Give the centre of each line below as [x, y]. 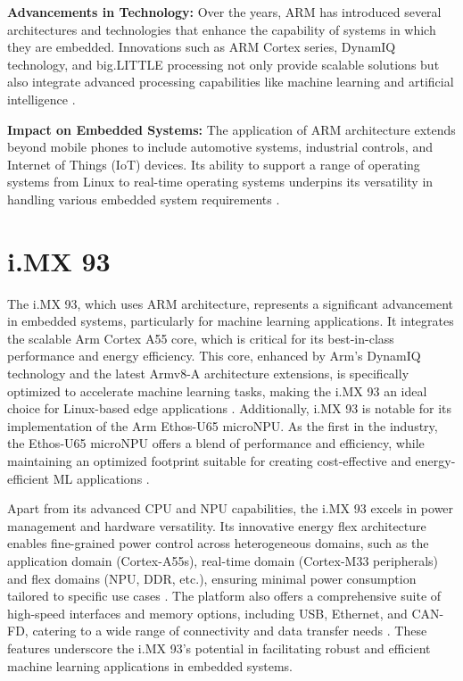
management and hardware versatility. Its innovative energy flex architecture [217, 525]
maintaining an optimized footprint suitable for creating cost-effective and [209, 461]
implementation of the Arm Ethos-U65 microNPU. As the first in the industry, [223, 425]
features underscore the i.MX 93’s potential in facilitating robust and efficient [219, 648]
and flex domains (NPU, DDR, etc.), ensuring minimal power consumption [212, 578]
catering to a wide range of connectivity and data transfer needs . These [230, 631]
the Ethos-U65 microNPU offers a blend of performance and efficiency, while [216, 443]
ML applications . [101, 478]
